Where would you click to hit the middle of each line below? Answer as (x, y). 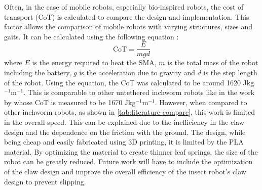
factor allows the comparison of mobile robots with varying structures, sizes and (128, 27)
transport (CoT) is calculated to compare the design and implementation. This (127, 16)
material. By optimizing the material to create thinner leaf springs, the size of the (131, 151)
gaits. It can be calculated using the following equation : (91, 36)
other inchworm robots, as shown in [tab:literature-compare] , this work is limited (129, 112)
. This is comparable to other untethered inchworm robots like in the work (139, 92)
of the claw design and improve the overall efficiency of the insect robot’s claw (125, 171)
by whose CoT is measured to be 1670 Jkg (70, 102)
